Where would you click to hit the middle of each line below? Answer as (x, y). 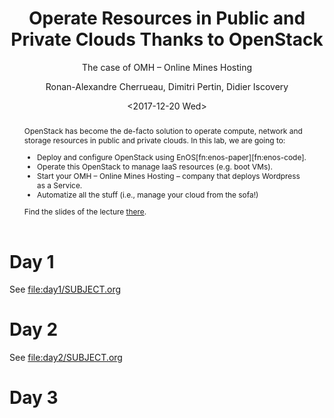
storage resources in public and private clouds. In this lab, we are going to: (154, 140)
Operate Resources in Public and (167, 18)
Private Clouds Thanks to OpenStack (167, 39)
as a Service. (60, 185)
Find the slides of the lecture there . (85, 211)
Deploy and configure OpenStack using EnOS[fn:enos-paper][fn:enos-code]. (172, 157)
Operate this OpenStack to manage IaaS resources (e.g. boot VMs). (155, 166)
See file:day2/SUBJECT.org (66, 358)
